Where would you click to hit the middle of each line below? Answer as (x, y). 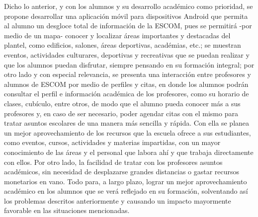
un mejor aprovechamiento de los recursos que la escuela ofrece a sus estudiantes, (128, 132)
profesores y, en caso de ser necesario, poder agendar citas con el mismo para (121, 113)
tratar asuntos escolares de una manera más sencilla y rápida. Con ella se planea (127, 123)
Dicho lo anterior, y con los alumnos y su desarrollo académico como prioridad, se (129, 6)
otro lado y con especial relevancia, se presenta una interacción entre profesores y (128, 74)
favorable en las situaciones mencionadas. (67, 210)
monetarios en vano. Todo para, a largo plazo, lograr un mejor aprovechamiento (126, 181)
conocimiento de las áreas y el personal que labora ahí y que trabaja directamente (129, 152)
